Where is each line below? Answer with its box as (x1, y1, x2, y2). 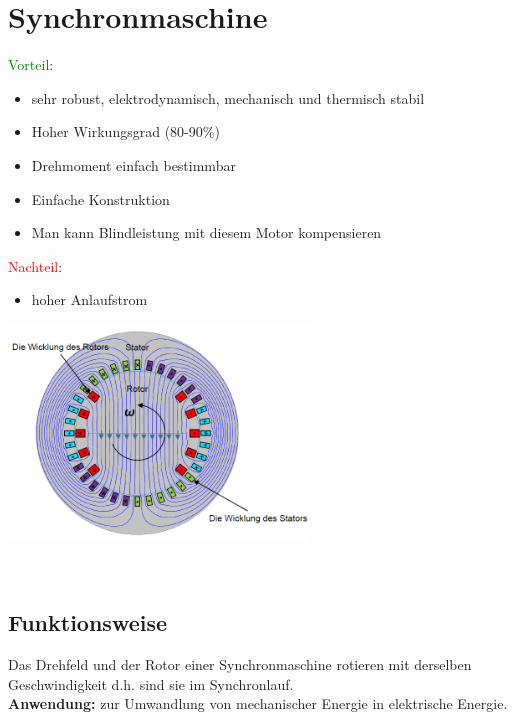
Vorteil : (8, 54, 54, 75)
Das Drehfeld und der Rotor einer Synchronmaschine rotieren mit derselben (8, 654, 472, 675)
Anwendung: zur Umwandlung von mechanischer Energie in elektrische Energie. (8, 693, 508, 714)
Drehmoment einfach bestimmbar (31, 154, 236, 175)
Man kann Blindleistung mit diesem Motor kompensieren (31, 222, 382, 243)
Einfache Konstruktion (31, 188, 170, 209)
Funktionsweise (8, 607, 168, 638)
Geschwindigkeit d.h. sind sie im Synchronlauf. (8, 673, 294, 694)
